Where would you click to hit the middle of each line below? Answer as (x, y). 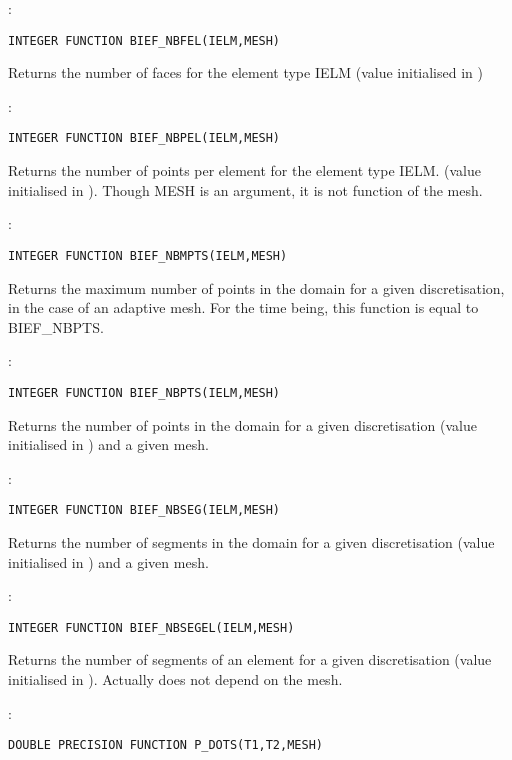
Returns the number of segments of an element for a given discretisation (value (250, 659)
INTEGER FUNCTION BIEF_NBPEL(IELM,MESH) (144, 138)
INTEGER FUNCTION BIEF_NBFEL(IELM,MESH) (144, 40)
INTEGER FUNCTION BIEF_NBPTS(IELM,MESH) (144, 392)
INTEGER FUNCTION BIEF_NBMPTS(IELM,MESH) (148, 255)
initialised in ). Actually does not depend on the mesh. (175, 679)
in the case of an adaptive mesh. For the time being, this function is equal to (243, 307)
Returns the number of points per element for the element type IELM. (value (244, 170)
